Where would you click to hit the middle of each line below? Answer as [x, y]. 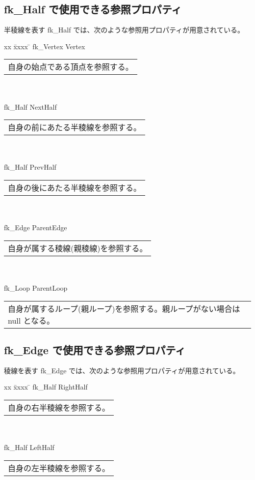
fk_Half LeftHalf [29, 447]
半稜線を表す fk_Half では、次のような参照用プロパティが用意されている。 [124, 30]
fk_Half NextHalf [30, 106]
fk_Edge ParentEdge [36, 227]
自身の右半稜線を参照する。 [59, 407]
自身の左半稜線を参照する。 [59, 468]
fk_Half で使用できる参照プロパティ [93, 9]
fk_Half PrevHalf [30, 167]
